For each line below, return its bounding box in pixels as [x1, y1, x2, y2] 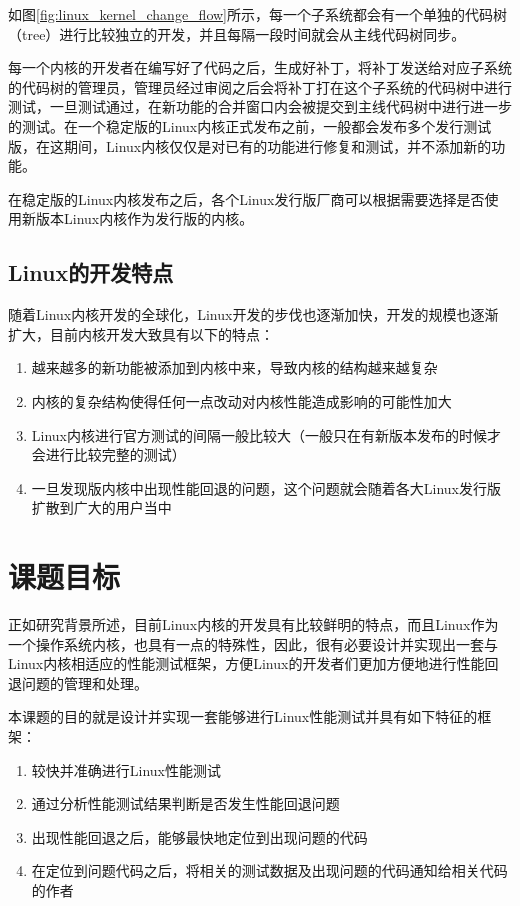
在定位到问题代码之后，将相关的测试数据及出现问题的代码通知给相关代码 [31, 860, 508, 881]
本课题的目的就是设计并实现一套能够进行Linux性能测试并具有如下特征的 [8, 706, 478, 727]
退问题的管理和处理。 [8, 672, 148, 693]
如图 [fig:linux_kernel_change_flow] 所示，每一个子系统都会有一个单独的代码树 [8, 4, 508, 24]
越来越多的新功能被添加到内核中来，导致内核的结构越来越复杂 [31, 357, 438, 378]
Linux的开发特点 [8, 257, 174, 288]
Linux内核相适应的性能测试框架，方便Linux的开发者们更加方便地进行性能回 [8, 653, 499, 674]
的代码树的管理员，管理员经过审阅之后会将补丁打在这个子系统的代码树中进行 [8, 76, 512, 97]
